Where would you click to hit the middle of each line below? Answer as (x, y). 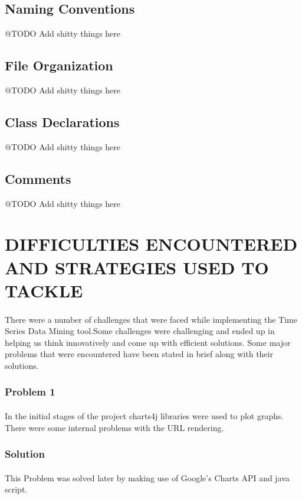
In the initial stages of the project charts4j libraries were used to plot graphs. (144, 415)
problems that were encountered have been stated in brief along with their (139, 354)
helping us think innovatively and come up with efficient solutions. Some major (148, 342)
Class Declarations (62, 121)
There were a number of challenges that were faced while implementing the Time (151, 319)
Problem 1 (30, 392)
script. (16, 489)
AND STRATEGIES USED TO (137, 267)
